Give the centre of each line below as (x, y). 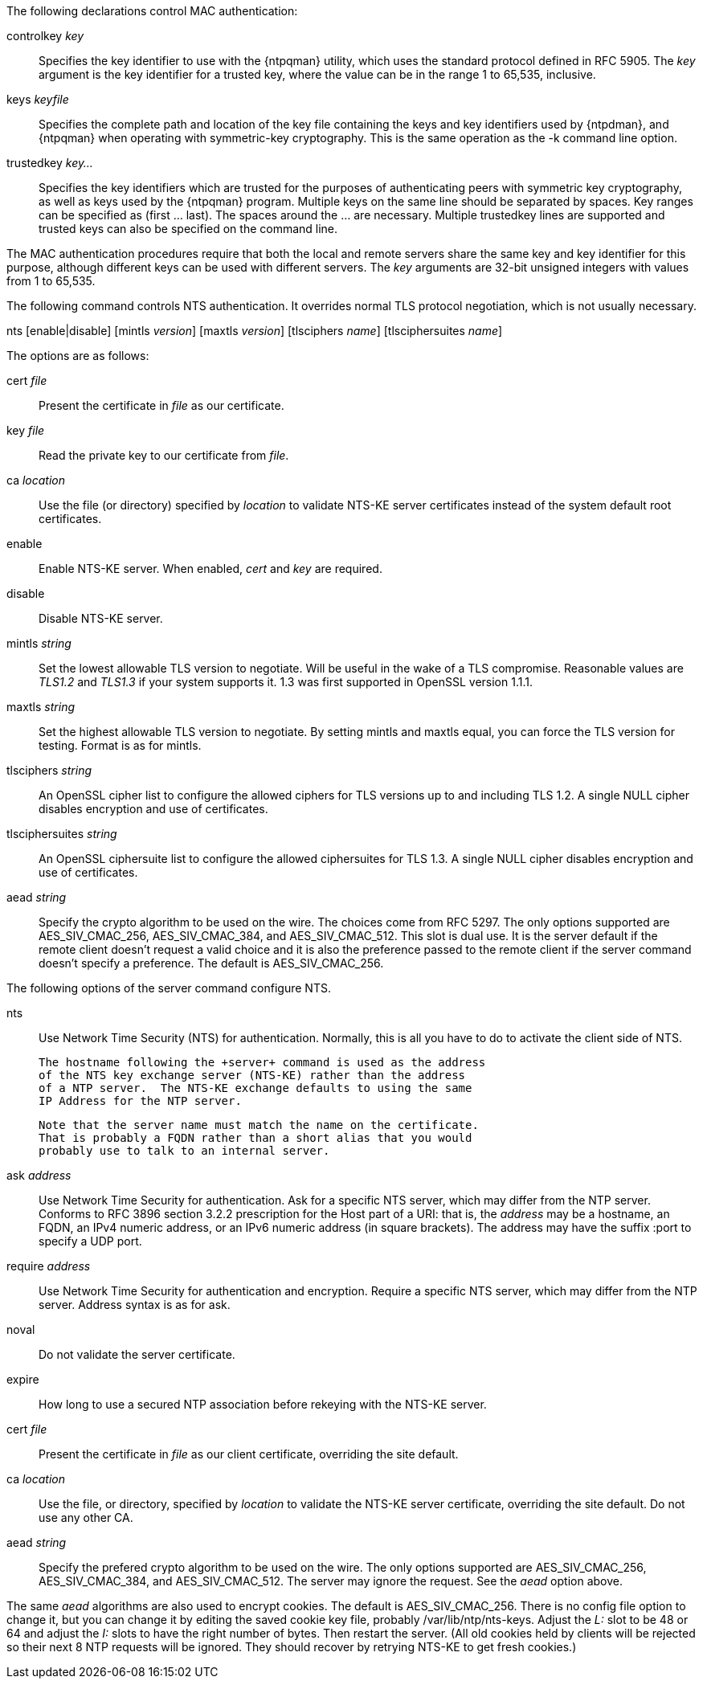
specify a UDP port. (90, 1241)
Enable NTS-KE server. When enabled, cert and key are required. (210, 568)
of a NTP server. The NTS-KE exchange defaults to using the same (255, 1088)
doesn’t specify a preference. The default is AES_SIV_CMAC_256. (211, 963)
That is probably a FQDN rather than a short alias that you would (255, 1138)
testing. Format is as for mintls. (120, 745)
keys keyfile (38, 99)
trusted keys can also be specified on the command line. (188, 229)
